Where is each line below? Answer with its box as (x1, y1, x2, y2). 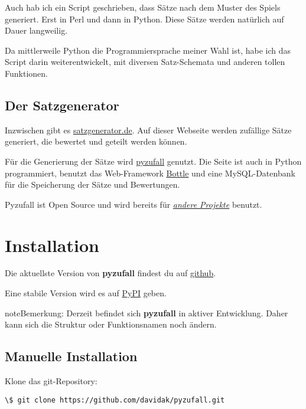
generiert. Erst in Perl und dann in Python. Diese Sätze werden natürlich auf (5, 12, 284, 25)
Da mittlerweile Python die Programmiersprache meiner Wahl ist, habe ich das (5, 44, 291, 56)
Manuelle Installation (5, 347, 138, 365)
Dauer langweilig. (5, 24, 68, 37)
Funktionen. (5, 67, 48, 79)
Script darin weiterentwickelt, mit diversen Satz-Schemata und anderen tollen (5, 55, 285, 68)
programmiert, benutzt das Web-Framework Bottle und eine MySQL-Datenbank (5, 166, 295, 179)
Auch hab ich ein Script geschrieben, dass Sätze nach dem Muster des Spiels (5, 1, 281, 13)
